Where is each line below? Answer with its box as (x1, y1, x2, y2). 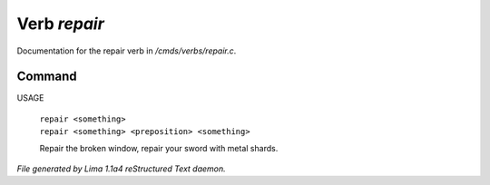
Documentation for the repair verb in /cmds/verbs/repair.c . (16, 45, 237, 56)
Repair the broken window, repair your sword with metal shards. (39, 142, 279, 153)
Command (16, 69, 77, 84)
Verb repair (16, 14, 104, 34)
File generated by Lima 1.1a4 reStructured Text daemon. (16, 163, 226, 174)
